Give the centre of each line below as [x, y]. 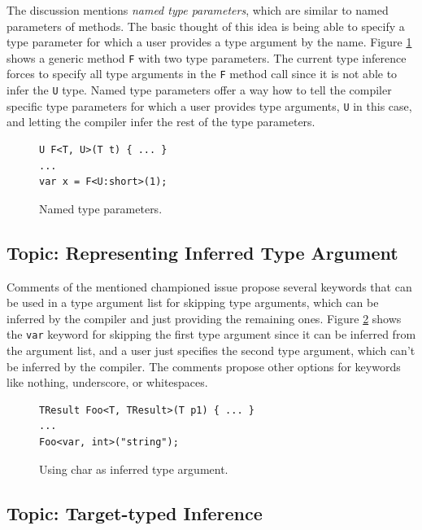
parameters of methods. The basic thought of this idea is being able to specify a [206, 26]
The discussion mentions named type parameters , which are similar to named [198, 10]
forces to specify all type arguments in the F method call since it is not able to [202, 74]
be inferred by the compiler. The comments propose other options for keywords [204, 366]
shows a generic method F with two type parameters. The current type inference [207, 57]
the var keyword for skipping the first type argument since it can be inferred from [211, 334]
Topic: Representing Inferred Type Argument [202, 252]
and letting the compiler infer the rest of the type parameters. [161, 122]
